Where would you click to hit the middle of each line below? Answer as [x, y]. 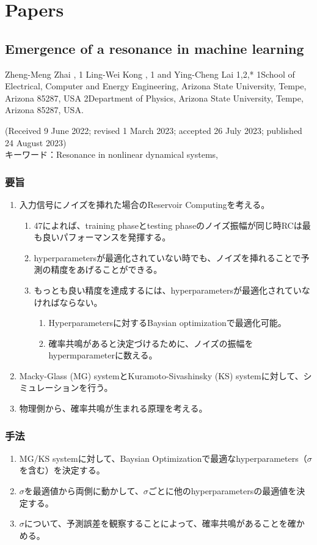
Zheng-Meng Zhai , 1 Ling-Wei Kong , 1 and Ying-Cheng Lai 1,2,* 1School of [150, 74]
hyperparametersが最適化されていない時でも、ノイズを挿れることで [167, 257]
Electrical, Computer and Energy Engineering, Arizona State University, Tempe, [156, 86]
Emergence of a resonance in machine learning [155, 48]
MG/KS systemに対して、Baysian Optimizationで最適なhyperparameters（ [163, 458]
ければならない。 [68, 302]
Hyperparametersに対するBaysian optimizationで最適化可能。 [167, 323]
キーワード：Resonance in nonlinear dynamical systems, [111, 154]
